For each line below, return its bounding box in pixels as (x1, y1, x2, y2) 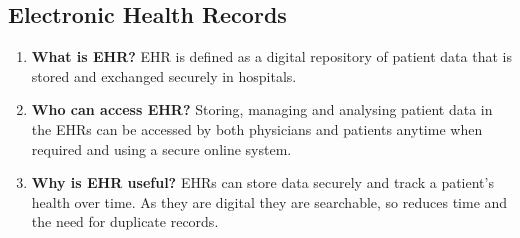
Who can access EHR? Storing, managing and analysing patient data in (31, 99, 493, 120)
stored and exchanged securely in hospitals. (31, 65, 297, 86)
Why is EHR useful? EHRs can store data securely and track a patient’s (31, 172, 494, 193)
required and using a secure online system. (31, 138, 292, 159)
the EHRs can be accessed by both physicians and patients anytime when (31, 118, 483, 139)
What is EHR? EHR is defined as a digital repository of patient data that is (31, 46, 512, 67)
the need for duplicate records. (31, 211, 219, 232)
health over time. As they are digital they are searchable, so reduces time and (31, 191, 508, 212)
